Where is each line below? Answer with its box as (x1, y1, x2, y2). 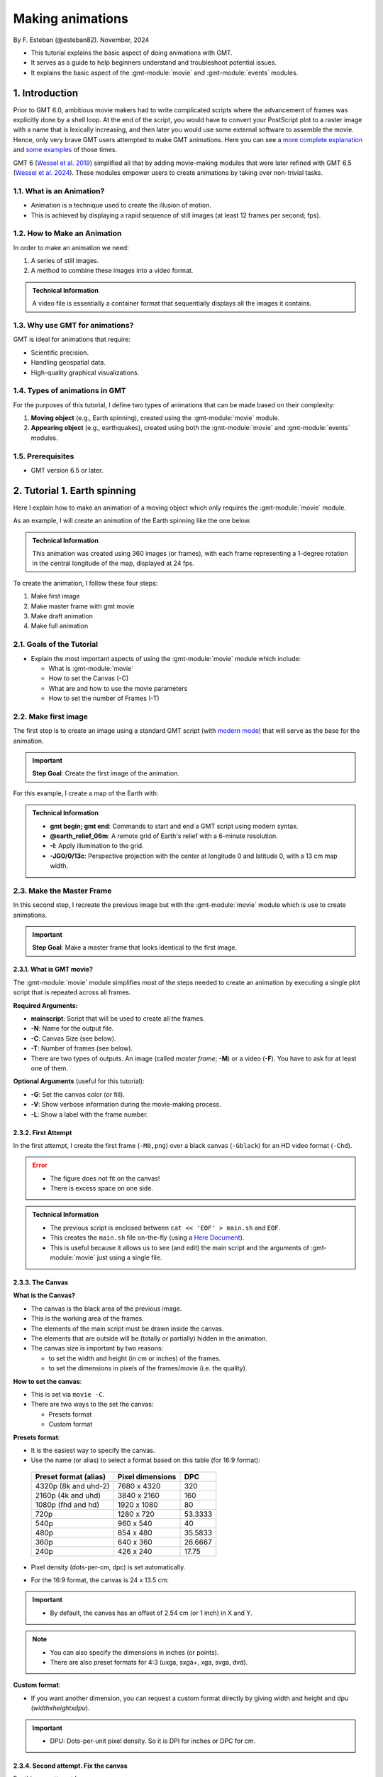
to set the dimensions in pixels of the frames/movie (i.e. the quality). (48, 1364, 248, 1373)
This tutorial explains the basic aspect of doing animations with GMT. (30, 48, 233, 57)
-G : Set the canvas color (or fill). (30, 1090, 126, 1098)
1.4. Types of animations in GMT (13, 386, 127, 396)
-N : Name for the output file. (30, 1024, 114, 1033)
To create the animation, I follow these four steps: (13, 579, 158, 587)
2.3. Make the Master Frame (13, 886, 112, 896)
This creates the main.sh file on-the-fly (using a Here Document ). (50, 1233, 245, 1242)
